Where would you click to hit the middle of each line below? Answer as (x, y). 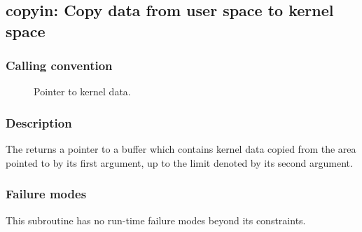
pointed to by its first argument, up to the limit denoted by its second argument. (179, 162)
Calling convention (59, 66)
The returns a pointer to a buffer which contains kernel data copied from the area (181, 149)
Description (39, 122)
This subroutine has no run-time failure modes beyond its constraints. (156, 220)
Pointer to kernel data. (82, 91)
